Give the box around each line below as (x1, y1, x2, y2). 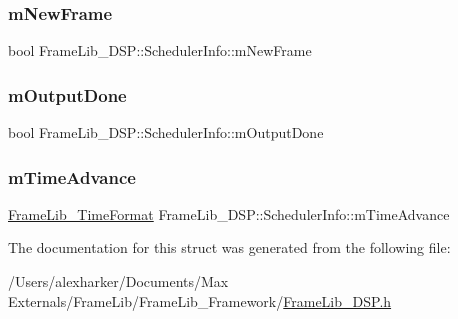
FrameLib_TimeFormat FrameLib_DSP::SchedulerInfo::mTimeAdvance (8, 203, 450, 224)
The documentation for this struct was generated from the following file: (8, 237, 451, 258)
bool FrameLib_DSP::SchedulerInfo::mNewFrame (8, 40, 312, 61)
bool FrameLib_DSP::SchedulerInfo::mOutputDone (8, 122, 324, 143)
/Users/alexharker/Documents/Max (8, 271, 229, 292)
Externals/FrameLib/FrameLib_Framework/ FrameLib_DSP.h (8, 290, 392, 311)
